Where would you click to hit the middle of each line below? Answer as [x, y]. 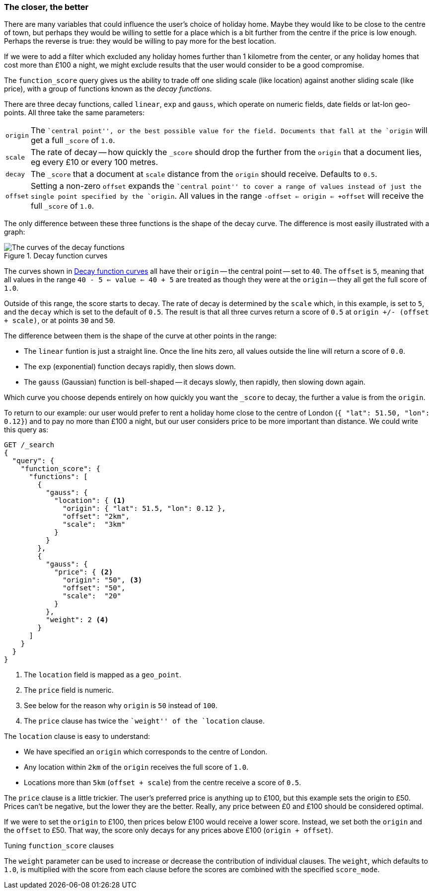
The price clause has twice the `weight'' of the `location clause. [144, 721]
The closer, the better [46, 7]
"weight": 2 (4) [77, 620]
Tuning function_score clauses [59, 846]
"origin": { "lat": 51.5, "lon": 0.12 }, [144, 509]
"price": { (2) [84, 572]
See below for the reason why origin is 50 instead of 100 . [121, 706]
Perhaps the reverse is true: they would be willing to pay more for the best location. [140, 41]
